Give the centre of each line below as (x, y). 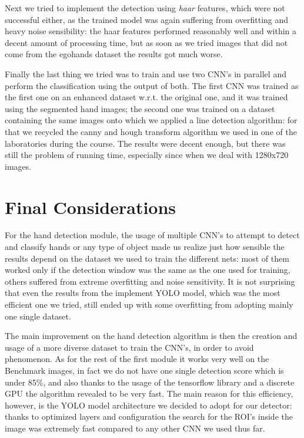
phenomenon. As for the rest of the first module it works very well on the (137, 359)
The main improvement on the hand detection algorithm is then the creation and (151, 336)
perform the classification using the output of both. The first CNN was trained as (152, 85)
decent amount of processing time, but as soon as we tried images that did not (146, 42)
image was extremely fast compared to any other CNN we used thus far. (135, 428)
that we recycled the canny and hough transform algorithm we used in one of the (151, 131)
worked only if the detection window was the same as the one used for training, (148, 270)
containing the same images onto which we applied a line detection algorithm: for (151, 120)
